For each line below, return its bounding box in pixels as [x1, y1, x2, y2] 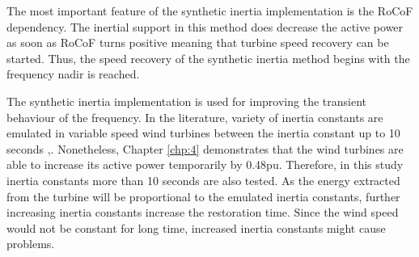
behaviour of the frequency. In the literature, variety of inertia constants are [6, 108, 383, 125]
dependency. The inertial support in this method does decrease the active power [6, 18, 404, 35]
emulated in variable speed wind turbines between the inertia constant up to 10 [6, 124, 400, 141]
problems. [6, 235, 55, 252]
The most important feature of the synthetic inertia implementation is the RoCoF [6, 2, 413, 19]
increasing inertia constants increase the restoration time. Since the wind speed [6, 204, 399, 221]
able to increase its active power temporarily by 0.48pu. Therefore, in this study [6, 156, 404, 173]
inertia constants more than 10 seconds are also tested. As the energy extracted [6, 171, 400, 188]
